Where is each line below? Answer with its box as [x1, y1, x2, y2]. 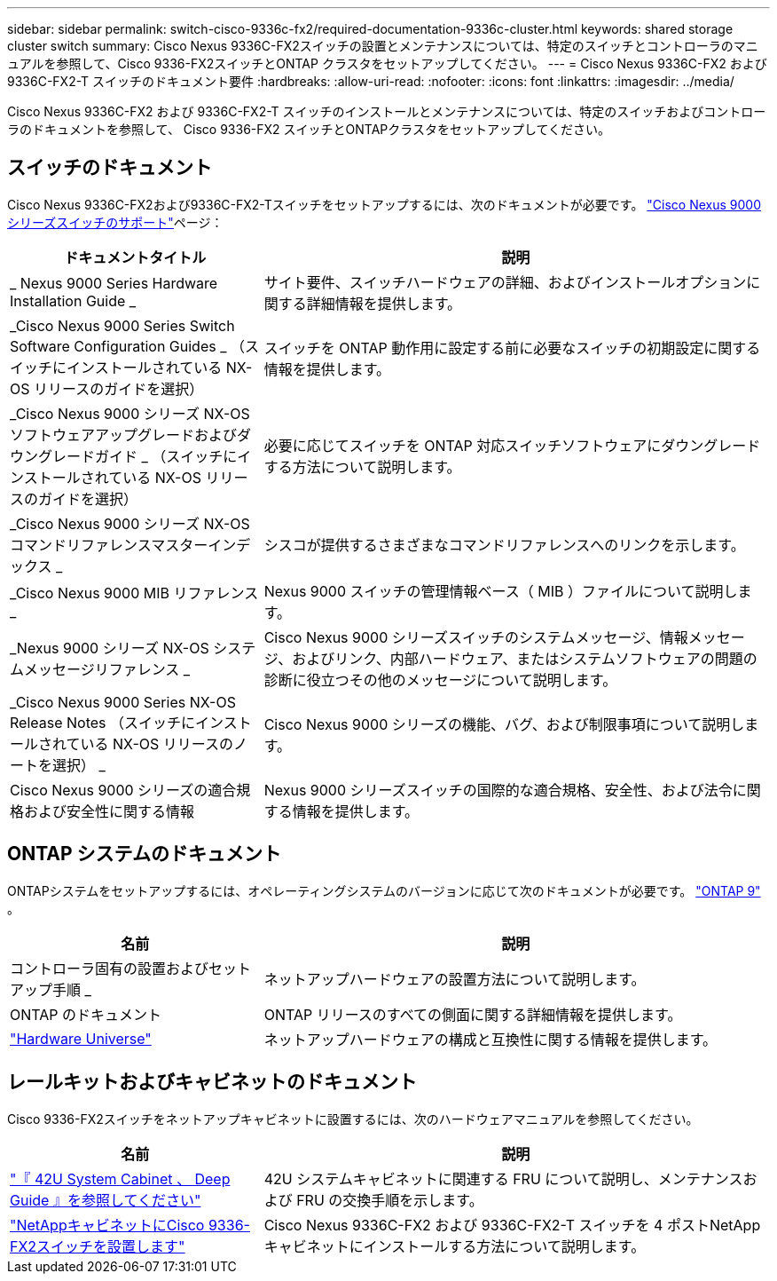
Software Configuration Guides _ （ [10, 336, 245, 355]
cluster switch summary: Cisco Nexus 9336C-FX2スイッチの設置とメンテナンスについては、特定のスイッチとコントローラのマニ [7, 38, 758, 53]
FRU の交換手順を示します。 [296, 1190, 483, 1209]
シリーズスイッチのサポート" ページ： [7, 214, 224, 230]
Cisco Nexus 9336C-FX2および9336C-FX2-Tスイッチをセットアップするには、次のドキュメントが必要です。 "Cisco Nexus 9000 [7, 196, 762, 212]
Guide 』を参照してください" [10, 1190, 201, 1209]
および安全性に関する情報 [24, 802, 195, 820]
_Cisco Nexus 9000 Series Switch [10, 316, 235, 335]
